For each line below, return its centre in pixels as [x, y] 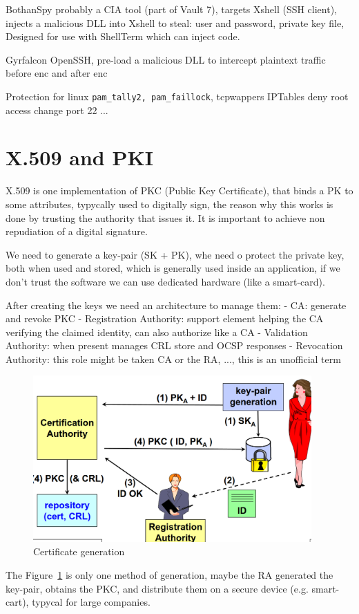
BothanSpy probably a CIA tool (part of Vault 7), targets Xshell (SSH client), [172, 9]
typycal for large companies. [91, 602]
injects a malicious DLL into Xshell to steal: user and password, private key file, [175, 22]
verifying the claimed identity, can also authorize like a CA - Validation [157, 332]
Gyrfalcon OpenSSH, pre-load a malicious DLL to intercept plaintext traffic [166, 59]
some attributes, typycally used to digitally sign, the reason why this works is [169, 204]
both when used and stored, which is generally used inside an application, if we [173, 268]
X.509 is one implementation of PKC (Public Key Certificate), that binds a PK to [179, 190]
